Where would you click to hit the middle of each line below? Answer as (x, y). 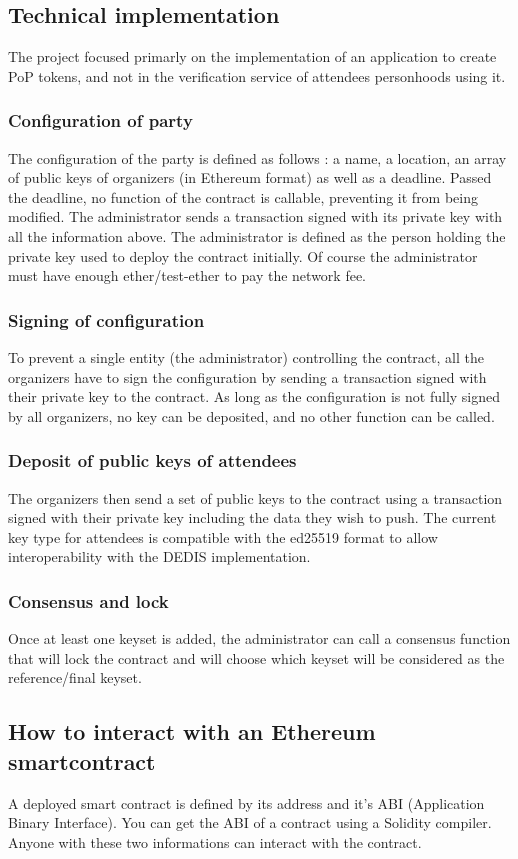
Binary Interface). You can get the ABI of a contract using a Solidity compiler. (250, 822)
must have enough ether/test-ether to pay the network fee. (187, 275)
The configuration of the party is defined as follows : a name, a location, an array (257, 157)
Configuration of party (100, 120)
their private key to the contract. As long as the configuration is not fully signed (254, 396)
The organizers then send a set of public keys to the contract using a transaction (255, 497)
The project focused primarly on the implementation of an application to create (252, 56)
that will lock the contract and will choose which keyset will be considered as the (256, 657)
